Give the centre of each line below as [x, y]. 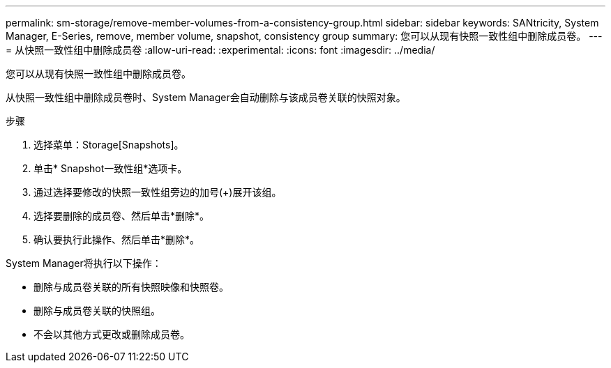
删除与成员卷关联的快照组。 [97, 310]
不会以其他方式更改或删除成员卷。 [112, 334]
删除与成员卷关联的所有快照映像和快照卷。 [131, 287]
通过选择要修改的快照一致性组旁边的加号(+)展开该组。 [158, 192]
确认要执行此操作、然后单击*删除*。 [117, 239]
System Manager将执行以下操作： [84, 263]
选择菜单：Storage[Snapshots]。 [109, 145]
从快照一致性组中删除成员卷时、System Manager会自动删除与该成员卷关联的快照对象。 [206, 97]
